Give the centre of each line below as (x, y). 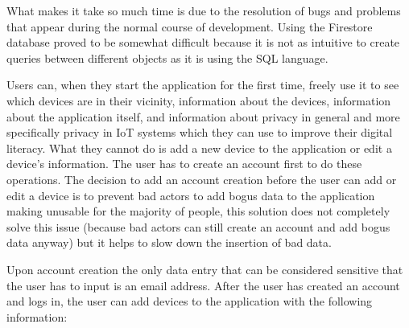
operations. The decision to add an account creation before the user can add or (202, 179)
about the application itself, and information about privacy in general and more (203, 116)
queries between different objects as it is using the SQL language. (167, 57)
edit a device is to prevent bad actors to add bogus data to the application (191, 195)
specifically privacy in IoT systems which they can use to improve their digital (200, 132)
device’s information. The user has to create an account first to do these (184, 164)
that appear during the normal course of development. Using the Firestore (190, 26)
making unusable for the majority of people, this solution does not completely (198, 211)
